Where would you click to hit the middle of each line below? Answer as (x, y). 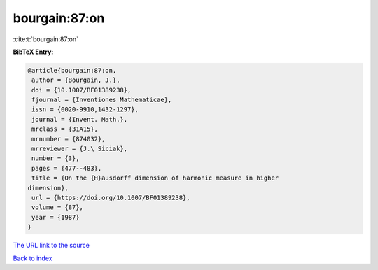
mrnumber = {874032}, (69, 139)
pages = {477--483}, (67, 168)
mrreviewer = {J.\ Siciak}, (80, 149)
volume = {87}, (58, 207)
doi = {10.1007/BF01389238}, (82, 90)
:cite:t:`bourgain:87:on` (45, 39)
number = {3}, (56, 158)
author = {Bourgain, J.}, (76, 80)
